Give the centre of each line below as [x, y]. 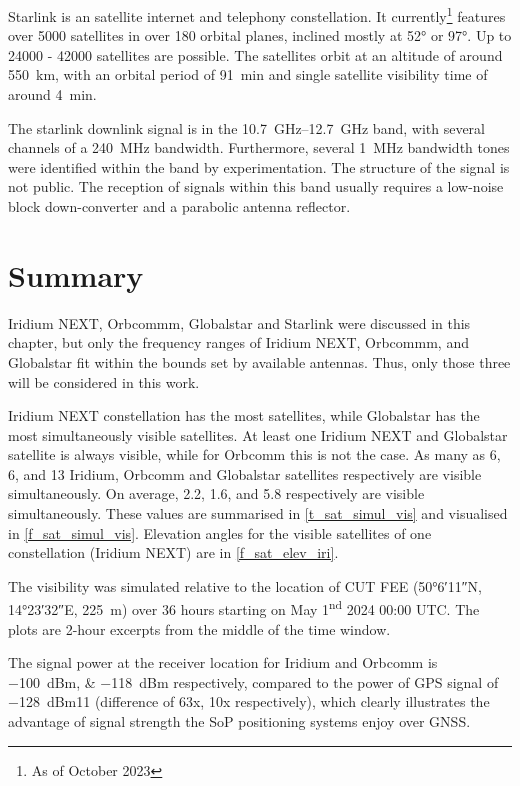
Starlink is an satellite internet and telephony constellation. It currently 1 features [257, 14]
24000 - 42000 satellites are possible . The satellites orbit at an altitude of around [255, 54]
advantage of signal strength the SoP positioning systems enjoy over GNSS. [239, 721]
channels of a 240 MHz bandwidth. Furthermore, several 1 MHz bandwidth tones [259, 147]
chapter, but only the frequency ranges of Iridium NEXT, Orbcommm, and [238, 342]
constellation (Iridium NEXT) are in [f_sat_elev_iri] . [173, 552]
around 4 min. [52, 94]
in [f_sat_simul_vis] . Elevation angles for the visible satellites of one [220, 532]
